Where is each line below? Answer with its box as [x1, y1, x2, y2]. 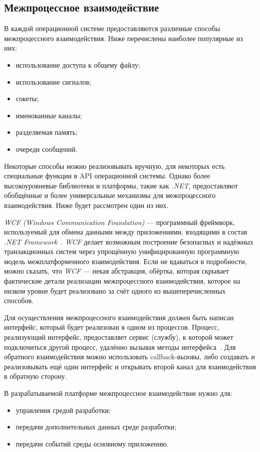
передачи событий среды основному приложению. [16, 438, 169, 448]
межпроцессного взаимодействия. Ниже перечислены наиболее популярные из [4, 33, 243, 43]
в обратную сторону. [4, 371, 67, 381]
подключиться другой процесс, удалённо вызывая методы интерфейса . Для [4, 341, 236, 352]
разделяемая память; [16, 127, 78, 137]
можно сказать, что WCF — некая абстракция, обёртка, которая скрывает [4, 266, 229, 276]
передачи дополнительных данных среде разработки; [16, 421, 177, 432]
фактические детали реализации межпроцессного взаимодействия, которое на [4, 276, 240, 286]
